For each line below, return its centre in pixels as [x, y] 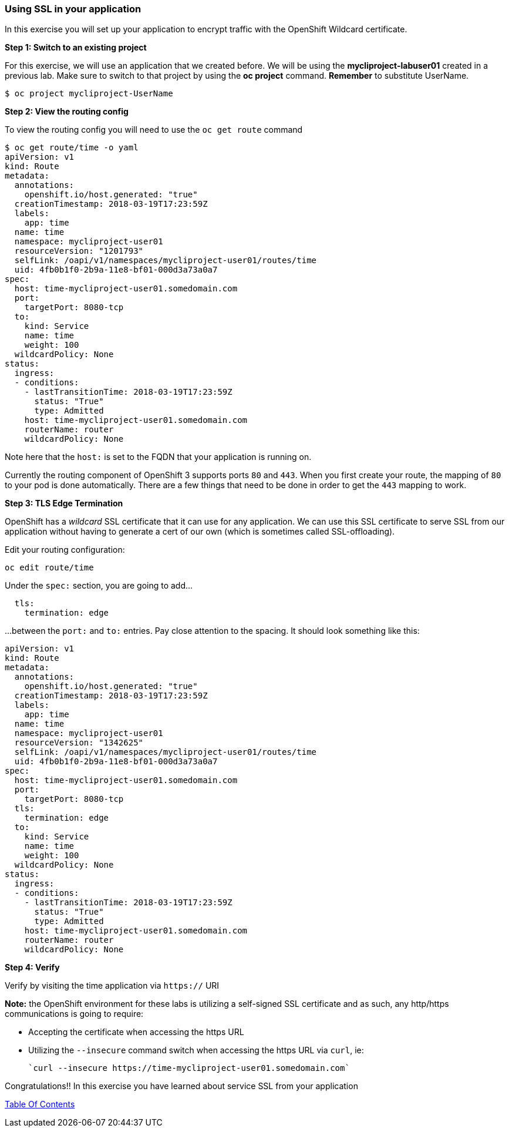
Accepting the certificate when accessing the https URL [136, 1032]
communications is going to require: [74, 1014]
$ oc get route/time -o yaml [72, 148]
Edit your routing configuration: [65, 550]
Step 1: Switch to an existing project [76, 48]
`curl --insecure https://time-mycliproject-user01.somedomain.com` [189, 1068]
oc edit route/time [49, 568]
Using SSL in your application [73, 9]
